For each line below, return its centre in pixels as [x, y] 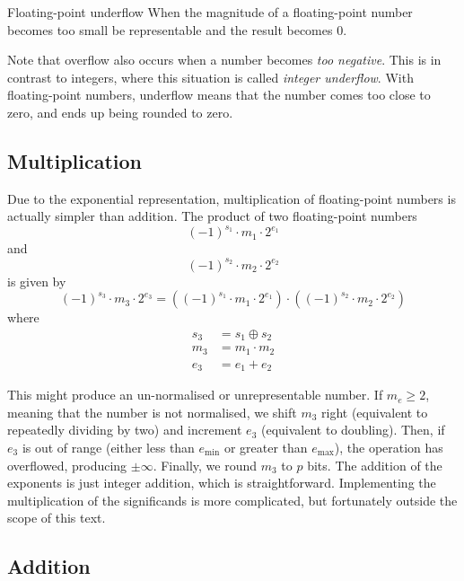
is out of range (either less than [108, 447]
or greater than [266, 447]
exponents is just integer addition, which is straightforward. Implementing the [222, 483]
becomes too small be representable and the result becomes [170, 29]
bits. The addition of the [375, 465]
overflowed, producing [67, 465]
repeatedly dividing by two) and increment [125, 430]
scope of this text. [57, 518]
